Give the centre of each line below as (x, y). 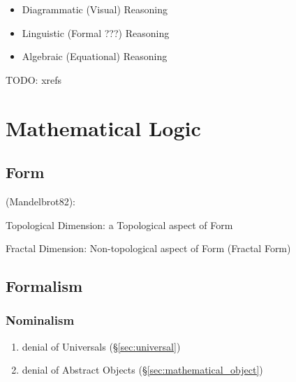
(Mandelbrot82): (41, 201)
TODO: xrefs (34, 79)
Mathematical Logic (103, 127)
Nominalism (40, 320)
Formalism (44, 286)
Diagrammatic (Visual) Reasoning (95, 9)
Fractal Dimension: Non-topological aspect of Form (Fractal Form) (148, 248)
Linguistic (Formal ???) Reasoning (96, 32)
